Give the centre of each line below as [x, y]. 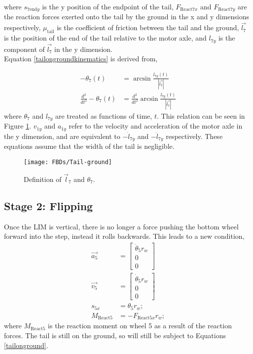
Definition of [43, 179]
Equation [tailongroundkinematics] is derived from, [81, 59]
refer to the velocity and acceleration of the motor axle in [156, 126]
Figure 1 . [18, 126]
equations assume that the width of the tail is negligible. [89, 146]
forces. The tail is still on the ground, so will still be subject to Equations [115, 335]
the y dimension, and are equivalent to [62, 136]
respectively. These [194, 136]
